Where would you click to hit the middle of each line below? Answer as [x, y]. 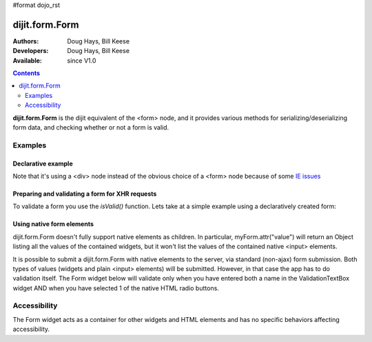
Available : [28, 60]
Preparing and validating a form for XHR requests [85, 194]
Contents [27, 73]
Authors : [26, 41]
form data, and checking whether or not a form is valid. [91, 128]
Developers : [31, 51]
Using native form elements [53, 224]
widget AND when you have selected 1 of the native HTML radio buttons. [116, 288]
